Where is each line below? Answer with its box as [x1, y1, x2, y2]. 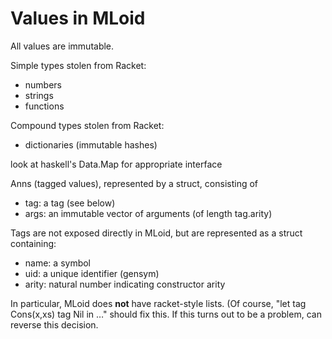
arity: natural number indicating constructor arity [24, 278, 226, 290]
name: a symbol [24, 257, 92, 269]
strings [24, 89, 54, 101]
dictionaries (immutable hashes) [24, 138, 158, 151]
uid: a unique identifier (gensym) [24, 267, 160, 279]
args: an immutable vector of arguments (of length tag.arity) [24, 207, 273, 219]
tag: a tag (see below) [24, 197, 116, 209]
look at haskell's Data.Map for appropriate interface [10, 158, 223, 170]
